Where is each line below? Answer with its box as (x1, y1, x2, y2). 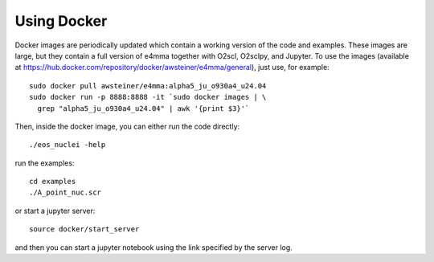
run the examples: (14, 158, 75, 168)
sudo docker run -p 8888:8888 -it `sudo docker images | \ (29, 92, 267, 102)
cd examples (29, 177, 76, 186)
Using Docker (14, 12, 108, 30)
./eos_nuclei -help (29, 141, 106, 149)
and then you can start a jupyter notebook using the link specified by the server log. (14, 242, 293, 252)
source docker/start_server (29, 225, 140, 234)
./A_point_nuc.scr (29, 188, 102, 197)
